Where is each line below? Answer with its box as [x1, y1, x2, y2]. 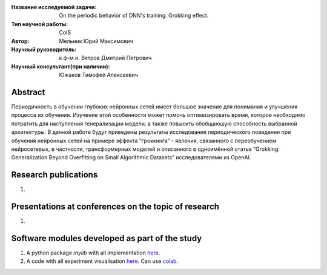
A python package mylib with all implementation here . [26, 249, 160, 257]
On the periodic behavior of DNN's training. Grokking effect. [59, 12, 209, 19]
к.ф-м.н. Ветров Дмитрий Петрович [59, 55, 152, 62]
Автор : [11, 37, 30, 45]
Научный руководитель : [11, 45, 77, 53]
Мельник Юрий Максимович [59, 37, 133, 45]
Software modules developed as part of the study [11, 233, 202, 244]
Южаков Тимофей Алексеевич [59, 71, 139, 79]
